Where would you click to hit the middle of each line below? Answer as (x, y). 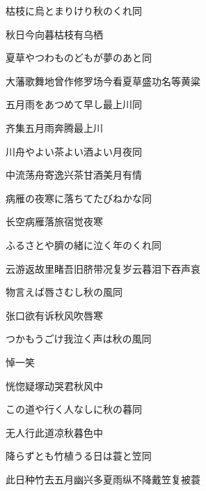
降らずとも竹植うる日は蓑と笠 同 (79, 456)
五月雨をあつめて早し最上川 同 (74, 104)
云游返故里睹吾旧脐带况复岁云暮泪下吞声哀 (103, 268)
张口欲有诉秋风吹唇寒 (54, 315)
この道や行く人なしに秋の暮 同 (74, 409)
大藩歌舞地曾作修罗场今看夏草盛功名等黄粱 (103, 81)
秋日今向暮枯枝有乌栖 (54, 34)
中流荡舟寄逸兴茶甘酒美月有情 (74, 175)
